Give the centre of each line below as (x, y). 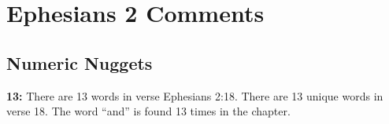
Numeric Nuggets (80, 62)
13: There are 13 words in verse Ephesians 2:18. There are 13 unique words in (195, 95)
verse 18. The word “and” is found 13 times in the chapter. (148, 111)
